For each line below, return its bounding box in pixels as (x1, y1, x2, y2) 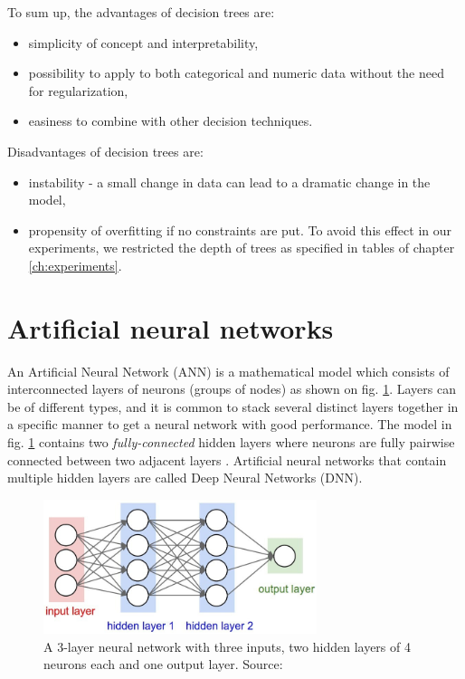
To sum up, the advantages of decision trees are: (7, 3, 275, 21)
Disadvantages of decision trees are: (7, 141, 204, 160)
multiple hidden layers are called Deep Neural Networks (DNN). (7, 468, 363, 487)
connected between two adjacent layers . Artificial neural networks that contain (7, 450, 447, 469)
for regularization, (28, 81, 128, 100)
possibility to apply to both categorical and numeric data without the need (28, 63, 444, 82)
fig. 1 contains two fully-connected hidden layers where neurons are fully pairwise (7, 433, 455, 452)
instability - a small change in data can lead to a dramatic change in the (28, 172, 431, 191)
